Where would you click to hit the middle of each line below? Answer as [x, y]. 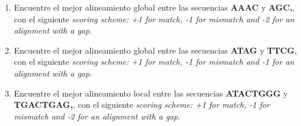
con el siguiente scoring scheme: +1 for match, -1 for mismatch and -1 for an [154, 62]
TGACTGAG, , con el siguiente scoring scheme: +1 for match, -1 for [142, 105]
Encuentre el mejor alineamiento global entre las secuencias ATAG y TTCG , [155, 50]
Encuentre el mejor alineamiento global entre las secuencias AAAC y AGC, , [154, 7]
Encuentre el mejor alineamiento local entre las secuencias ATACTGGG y [151, 93]
